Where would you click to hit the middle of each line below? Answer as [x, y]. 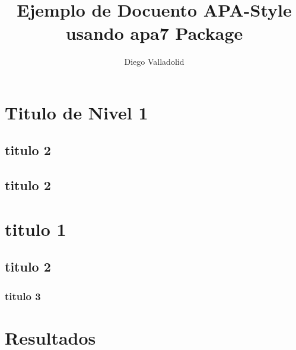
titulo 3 [23, 296]
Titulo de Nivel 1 [77, 112]
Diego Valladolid [154, 62]
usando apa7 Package [154, 33]
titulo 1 [36, 228]
